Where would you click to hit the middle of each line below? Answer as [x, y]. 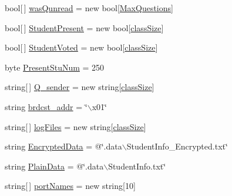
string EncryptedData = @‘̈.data [63, 146]
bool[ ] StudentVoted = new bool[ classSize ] [81, 47]
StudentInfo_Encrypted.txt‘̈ [177, 146]
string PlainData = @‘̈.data [54, 166]
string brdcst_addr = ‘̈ [46, 106]
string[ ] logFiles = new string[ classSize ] [75, 126]
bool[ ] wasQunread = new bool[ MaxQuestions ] [89, 8]
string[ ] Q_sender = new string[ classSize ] [80, 87]
